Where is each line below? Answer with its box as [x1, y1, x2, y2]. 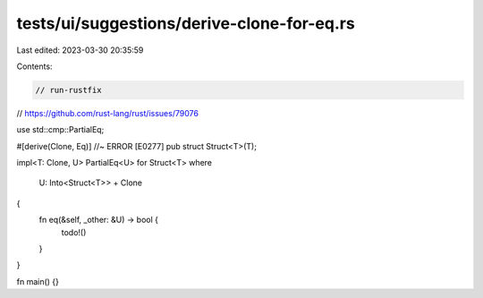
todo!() [61, 226, 87, 237]
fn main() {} [16, 276, 60, 286]
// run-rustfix [35, 85, 102, 95]
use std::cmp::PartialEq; [16, 124, 105, 135]
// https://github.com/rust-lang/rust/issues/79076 [16, 107, 199, 118]
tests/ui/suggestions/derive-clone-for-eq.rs [16, 13, 355, 33]
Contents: [16, 61, 53, 72]
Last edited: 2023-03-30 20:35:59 [16, 45, 144, 55]
